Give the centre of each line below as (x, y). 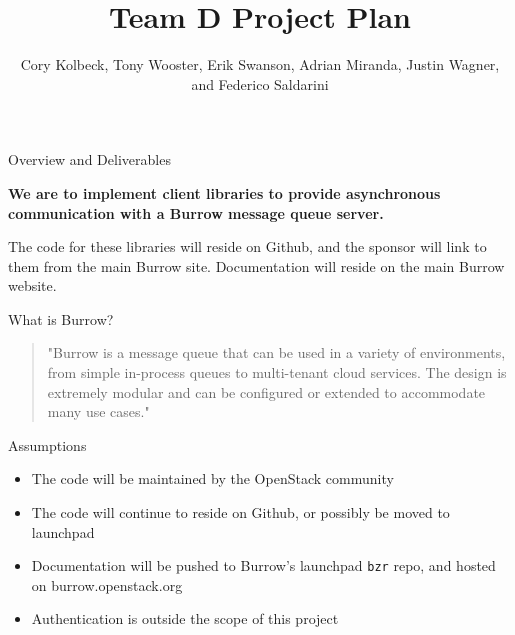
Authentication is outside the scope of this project (185, 618)
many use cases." (98, 411)
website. (32, 285)
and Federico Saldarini (260, 83)
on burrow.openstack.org (107, 584)
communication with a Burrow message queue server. (196, 212)
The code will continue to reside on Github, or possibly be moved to (240, 512)
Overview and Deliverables (89, 159)
